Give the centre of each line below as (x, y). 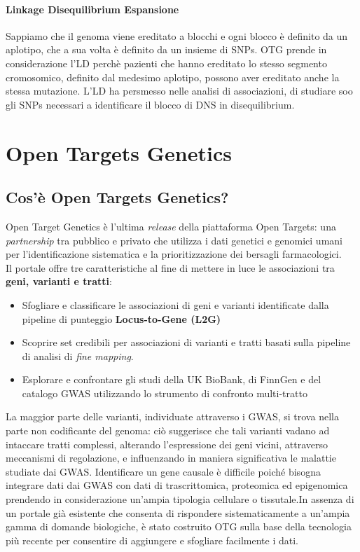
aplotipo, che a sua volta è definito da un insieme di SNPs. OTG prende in (166, 49)
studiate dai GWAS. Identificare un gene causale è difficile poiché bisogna (163, 471)
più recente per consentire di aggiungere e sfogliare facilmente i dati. (152, 540)
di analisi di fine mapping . (78, 356)
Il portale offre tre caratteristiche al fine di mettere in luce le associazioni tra (170, 267)
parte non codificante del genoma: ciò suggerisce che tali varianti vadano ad (168, 430)
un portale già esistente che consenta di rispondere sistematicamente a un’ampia (178, 512)
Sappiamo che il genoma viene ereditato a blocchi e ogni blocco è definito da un (177, 35)
